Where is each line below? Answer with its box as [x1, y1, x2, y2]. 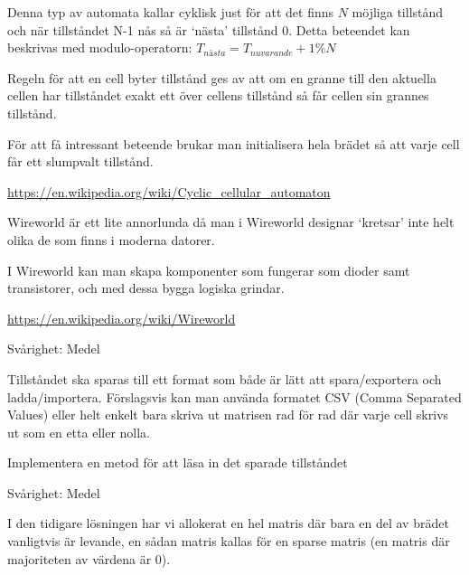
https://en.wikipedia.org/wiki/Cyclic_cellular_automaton [7, 182, 331, 201]
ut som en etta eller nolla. [7, 422, 150, 441]
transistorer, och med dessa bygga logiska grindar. [7, 278, 285, 297]
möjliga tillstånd [352, 3, 444, 21]
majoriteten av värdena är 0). [7, 549, 171, 568]
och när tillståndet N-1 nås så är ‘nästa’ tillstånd [7, 20, 278, 39]
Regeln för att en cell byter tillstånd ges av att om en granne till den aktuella [7, 68, 436, 87]
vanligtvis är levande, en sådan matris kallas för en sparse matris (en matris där [7, 532, 450, 551]
